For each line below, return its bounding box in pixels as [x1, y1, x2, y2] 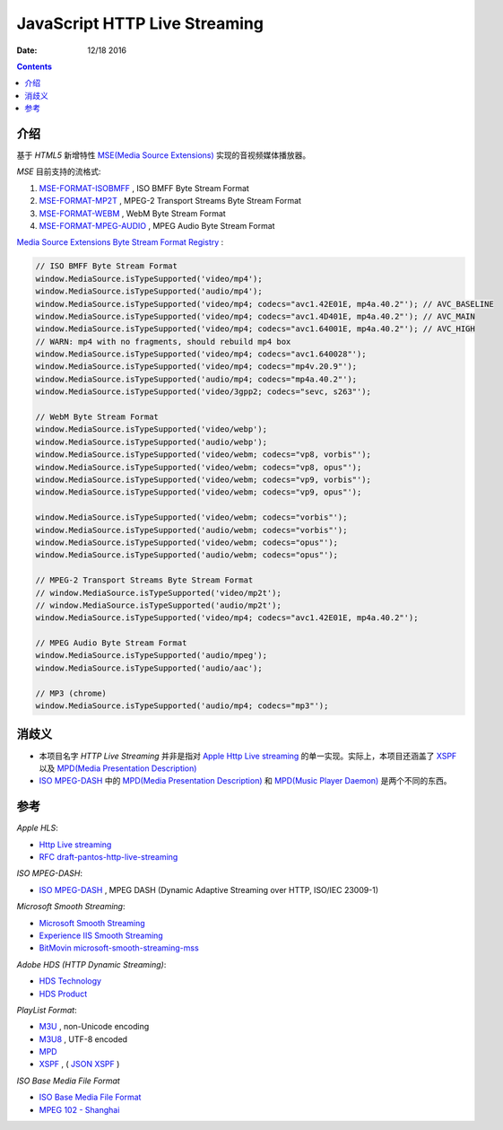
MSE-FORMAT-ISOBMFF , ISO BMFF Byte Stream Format [39, 182, 250, 193]
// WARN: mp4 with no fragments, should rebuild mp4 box [35, 337, 291, 346]
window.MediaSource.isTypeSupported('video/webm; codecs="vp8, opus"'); [35, 462, 362, 472]
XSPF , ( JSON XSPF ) [39, 1059, 120, 1070]
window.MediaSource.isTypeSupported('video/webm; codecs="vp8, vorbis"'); [35, 450, 372, 460]
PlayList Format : [16, 1004, 77, 1015]
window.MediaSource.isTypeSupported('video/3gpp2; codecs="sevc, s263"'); [35, 387, 372, 397]
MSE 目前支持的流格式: [16, 166, 102, 177]
